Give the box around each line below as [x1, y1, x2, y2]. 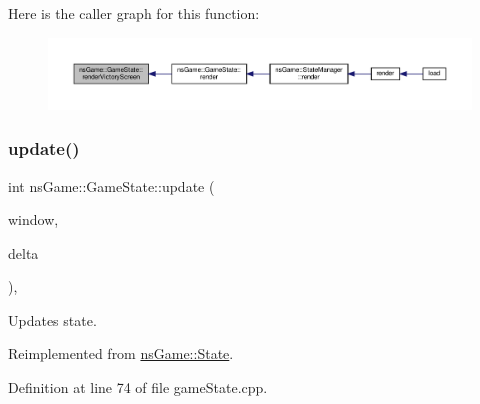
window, [8, 209, 59, 230]
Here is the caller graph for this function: [8, 3, 260, 23]
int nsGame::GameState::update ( [8, 175, 215, 196]
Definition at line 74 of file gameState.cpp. [8, 377, 268, 398]
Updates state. [8, 309, 97, 330]
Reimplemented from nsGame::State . [8, 343, 234, 364]
